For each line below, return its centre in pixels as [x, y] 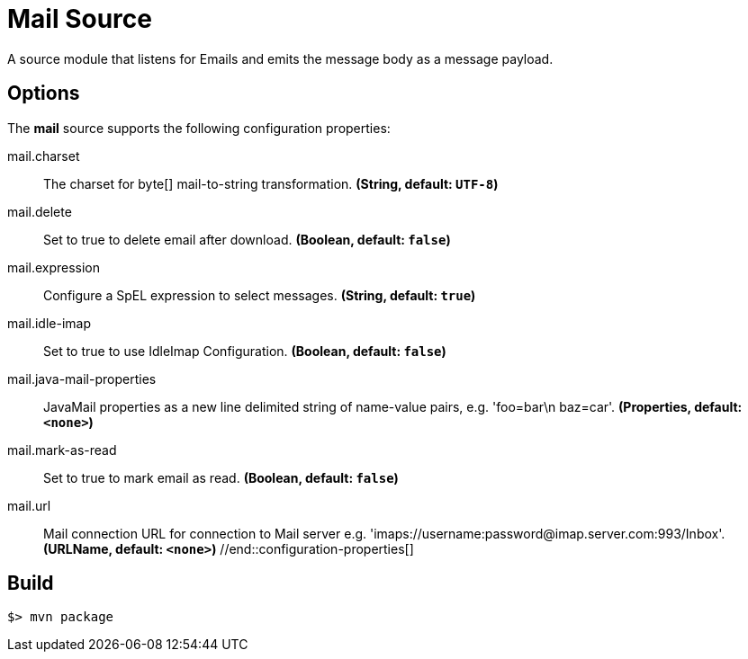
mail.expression [54, 267]
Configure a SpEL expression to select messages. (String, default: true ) [260, 295]
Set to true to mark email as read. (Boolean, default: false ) [221, 477]
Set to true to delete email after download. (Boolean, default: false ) [247, 239]
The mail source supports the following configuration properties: [199, 128]
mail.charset [44, 156]
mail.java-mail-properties [82, 378]
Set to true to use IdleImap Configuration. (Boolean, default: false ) [245, 351]
